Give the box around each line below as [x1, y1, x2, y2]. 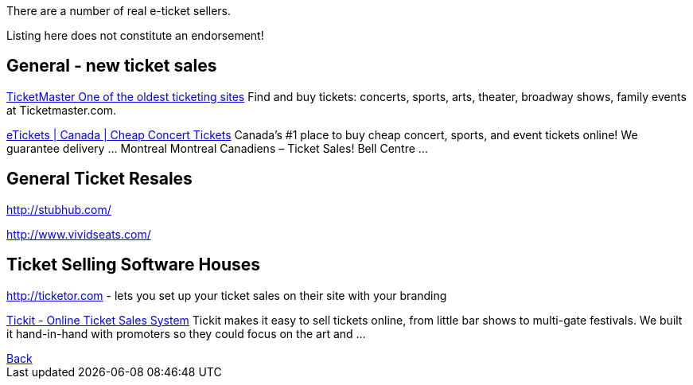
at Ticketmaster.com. [6, 103, 117, 117]
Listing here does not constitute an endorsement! [6, 29, 264, 42]
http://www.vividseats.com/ [6, 227, 151, 241]
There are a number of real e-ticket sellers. [6, 4, 232, 17]
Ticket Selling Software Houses [6, 255, 261, 275]
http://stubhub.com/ [6, 202, 111, 216]
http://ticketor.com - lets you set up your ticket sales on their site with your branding [6, 288, 447, 302]
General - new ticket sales [6, 56, 217, 76]
